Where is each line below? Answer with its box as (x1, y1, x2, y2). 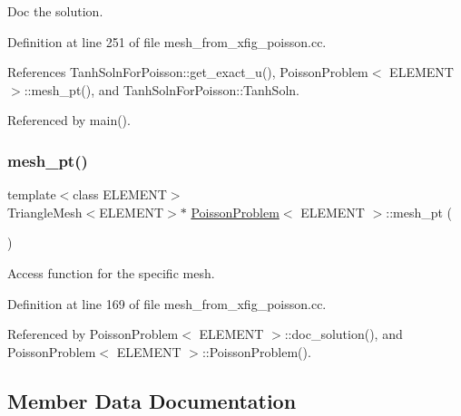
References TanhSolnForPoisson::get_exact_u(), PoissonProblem (7, 63, 368, 82)
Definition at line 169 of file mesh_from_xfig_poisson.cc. (7, 294, 327, 313)
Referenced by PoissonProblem (7, 324, 179, 343)
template (7, 185, 56, 204)
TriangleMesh (7, 202, 83, 221)
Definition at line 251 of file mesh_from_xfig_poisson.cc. (7, 32, 327, 51)
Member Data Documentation (7, 386, 297, 414)
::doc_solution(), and (284, 324, 403, 343)
